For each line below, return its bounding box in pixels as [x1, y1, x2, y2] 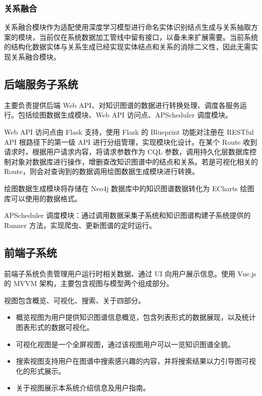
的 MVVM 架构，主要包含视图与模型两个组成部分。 [4, 278, 173, 289]
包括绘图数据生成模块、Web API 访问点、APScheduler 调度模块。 [18, 109, 233, 120]
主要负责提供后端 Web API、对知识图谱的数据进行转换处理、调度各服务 [4, 99, 240, 110]
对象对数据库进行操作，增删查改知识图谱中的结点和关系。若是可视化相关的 [11, 156, 258, 166]
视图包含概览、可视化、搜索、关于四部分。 [4, 295, 145, 305]
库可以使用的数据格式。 [4, 193, 82, 203]
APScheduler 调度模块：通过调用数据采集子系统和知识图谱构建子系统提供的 [4, 210, 251, 220]
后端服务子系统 [4, 76, 78, 91]
